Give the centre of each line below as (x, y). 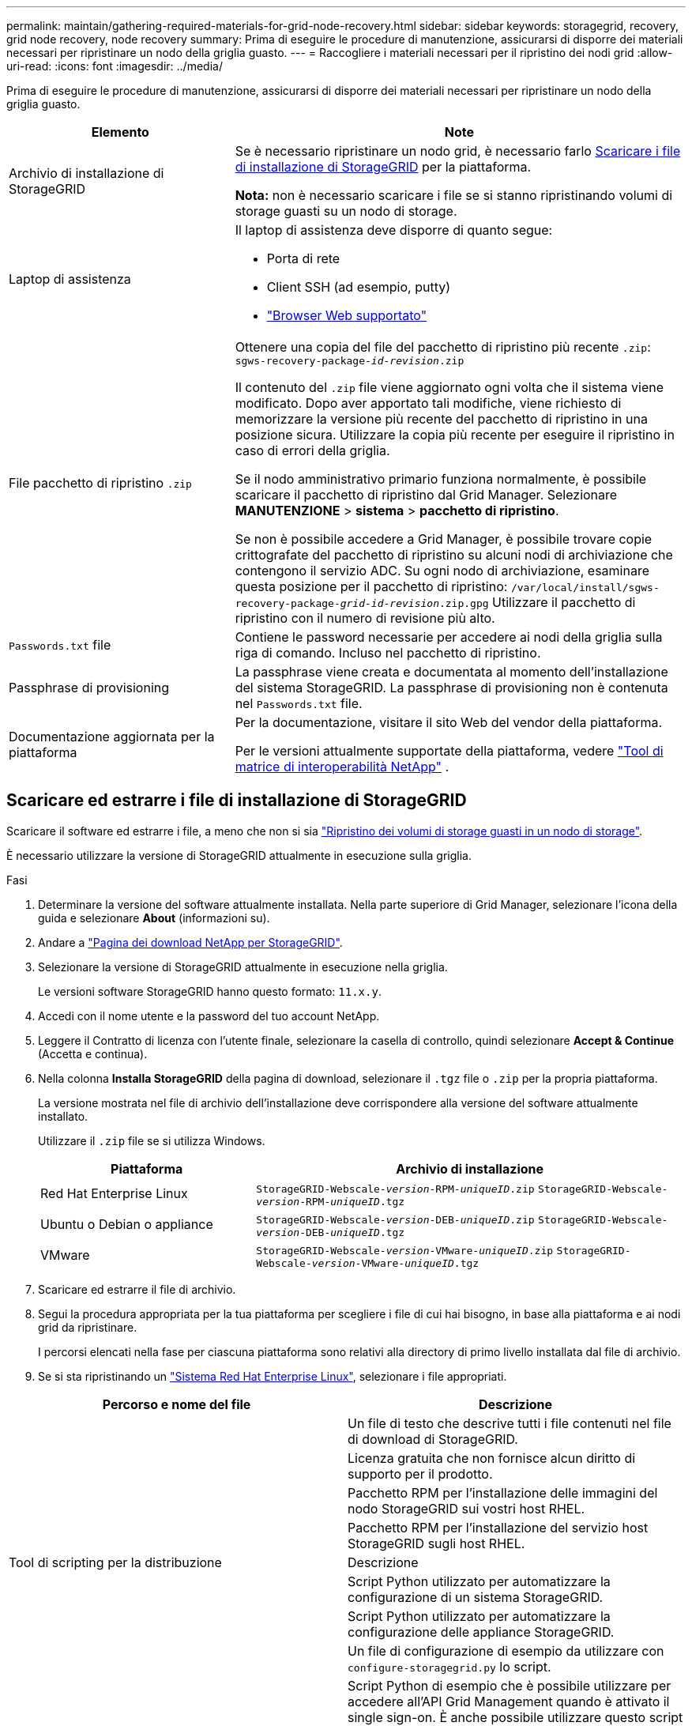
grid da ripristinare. (88, 1327)
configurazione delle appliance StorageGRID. (481, 1632)
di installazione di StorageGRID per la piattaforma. (383, 167)
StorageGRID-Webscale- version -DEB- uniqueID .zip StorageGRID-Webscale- (462, 1219)
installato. (63, 1116)
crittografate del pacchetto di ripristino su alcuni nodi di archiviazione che (454, 555)
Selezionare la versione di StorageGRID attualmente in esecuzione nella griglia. (243, 967)
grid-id (362, 603)
